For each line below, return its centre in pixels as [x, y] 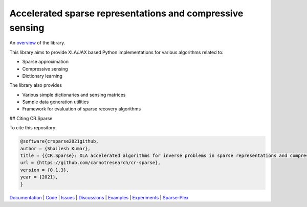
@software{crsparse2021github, [60, 141]
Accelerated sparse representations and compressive [126, 13]
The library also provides [36, 85]
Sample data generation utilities [56, 102]
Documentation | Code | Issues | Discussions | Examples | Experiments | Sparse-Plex [99, 197]
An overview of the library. [37, 43]
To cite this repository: [33, 128]
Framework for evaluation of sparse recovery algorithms [82, 109]
